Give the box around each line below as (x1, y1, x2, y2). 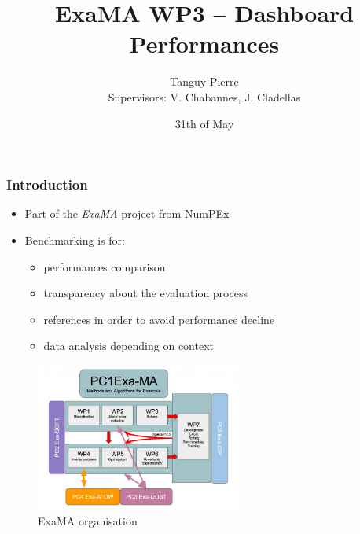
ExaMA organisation (38, 512, 138, 528)
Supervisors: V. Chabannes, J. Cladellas (108, 88, 301, 105)
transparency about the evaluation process (43, 285, 248, 301)
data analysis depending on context (43, 337, 214, 354)
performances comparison (43, 258, 166, 274)
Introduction (6, 175, 88, 194)
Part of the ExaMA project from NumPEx (24, 205, 230, 222)
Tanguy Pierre (170, 73, 239, 90)
